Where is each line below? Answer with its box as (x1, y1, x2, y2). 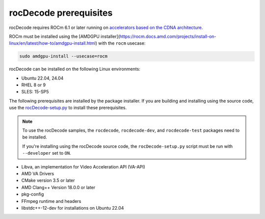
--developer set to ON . (22, 150, 71, 156)
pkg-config (21, 192, 44, 197)
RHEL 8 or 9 (21, 82, 46, 88)
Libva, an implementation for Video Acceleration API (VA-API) (21, 164, 146, 169)
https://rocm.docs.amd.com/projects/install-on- (119, 33, 216, 39)
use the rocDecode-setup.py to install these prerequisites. (9, 105, 127, 110)
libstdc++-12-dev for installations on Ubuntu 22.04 (21, 205, 124, 211)
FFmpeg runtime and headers (21, 198, 81, 204)
